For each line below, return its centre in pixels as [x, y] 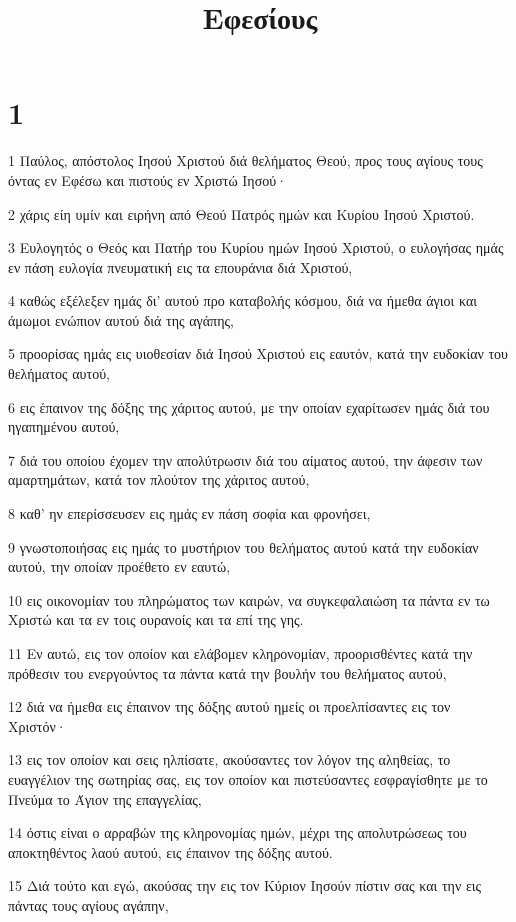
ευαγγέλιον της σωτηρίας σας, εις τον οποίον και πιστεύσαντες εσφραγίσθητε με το [248, 778]
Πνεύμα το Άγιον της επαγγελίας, [105, 798]
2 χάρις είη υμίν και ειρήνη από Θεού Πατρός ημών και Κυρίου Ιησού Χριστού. [241, 213]
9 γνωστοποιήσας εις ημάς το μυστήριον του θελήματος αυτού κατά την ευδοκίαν [243, 546]
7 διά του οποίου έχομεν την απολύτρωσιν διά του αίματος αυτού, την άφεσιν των [245, 459]
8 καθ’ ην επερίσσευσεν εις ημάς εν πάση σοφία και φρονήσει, [189, 513]
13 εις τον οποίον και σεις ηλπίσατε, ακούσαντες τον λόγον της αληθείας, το [229, 759]
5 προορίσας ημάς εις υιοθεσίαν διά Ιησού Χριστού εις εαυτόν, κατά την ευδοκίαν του [258, 353]
